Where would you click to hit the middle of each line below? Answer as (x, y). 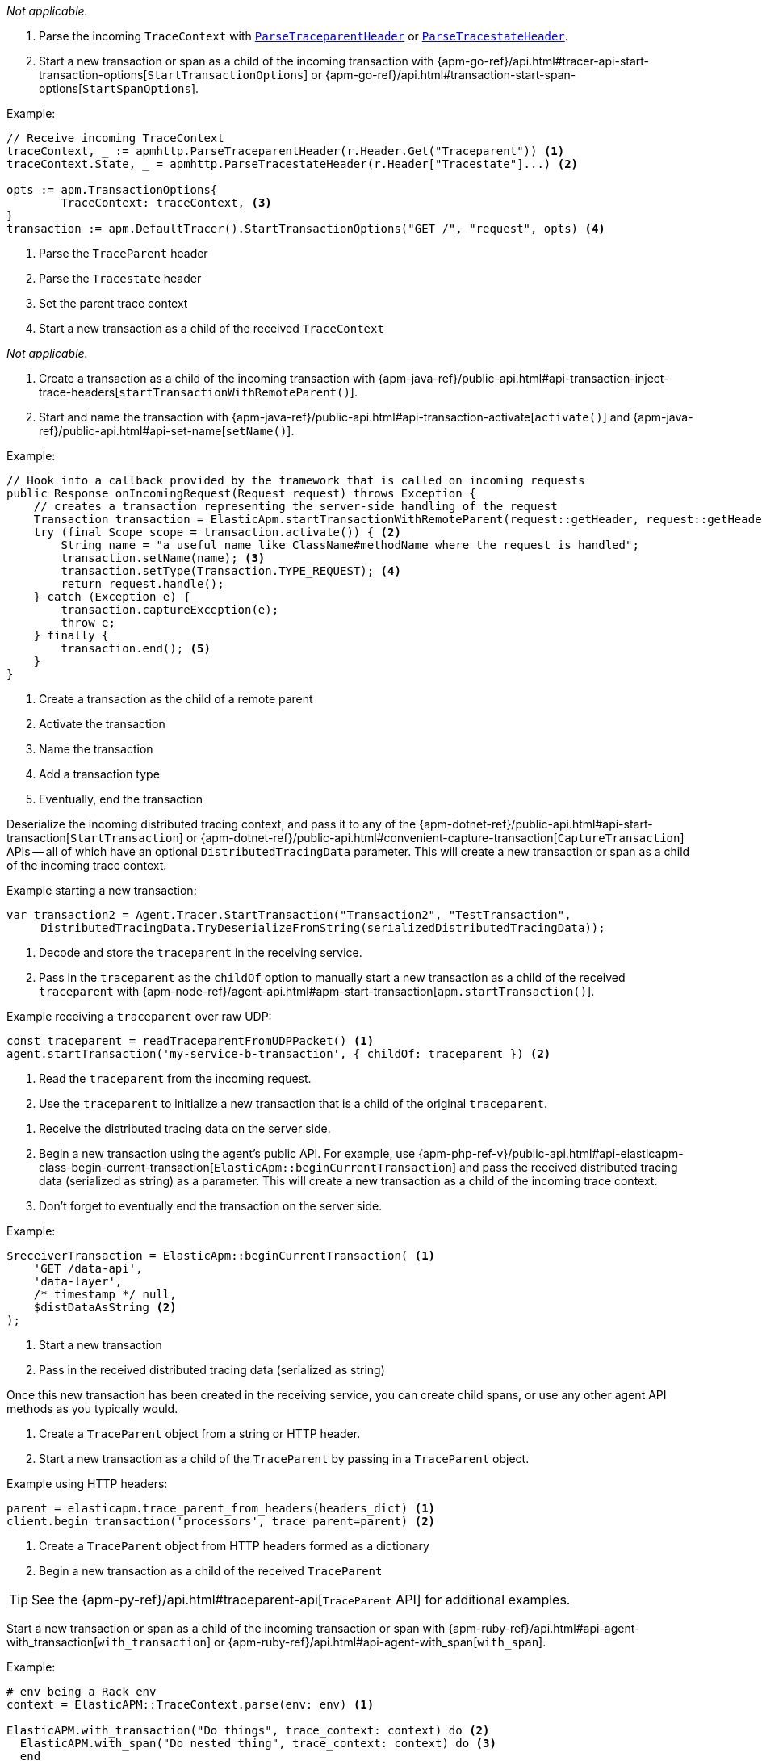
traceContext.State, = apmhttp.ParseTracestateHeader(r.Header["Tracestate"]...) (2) (293, 164)
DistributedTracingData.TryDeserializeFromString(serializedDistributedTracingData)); (323, 928)
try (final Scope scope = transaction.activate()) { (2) (217, 532)
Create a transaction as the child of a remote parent (176, 699)
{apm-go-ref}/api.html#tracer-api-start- (543, 61)
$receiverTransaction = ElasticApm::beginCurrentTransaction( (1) (221, 1256)
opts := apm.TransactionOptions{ (112, 190)
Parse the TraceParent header (124, 253)
